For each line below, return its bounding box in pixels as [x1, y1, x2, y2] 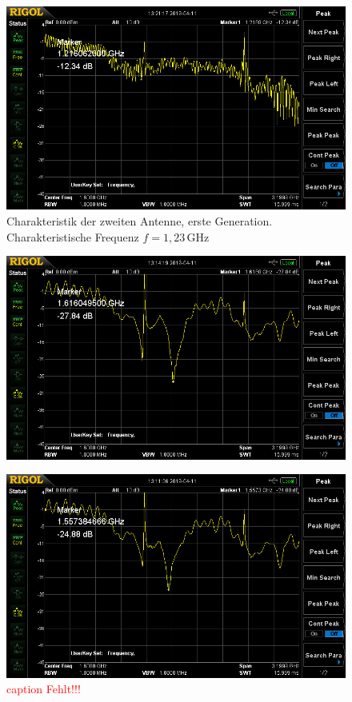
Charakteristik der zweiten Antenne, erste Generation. [6, 212, 273, 229]
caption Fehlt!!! [6, 680, 81, 697]
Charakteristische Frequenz [6, 228, 139, 245]
